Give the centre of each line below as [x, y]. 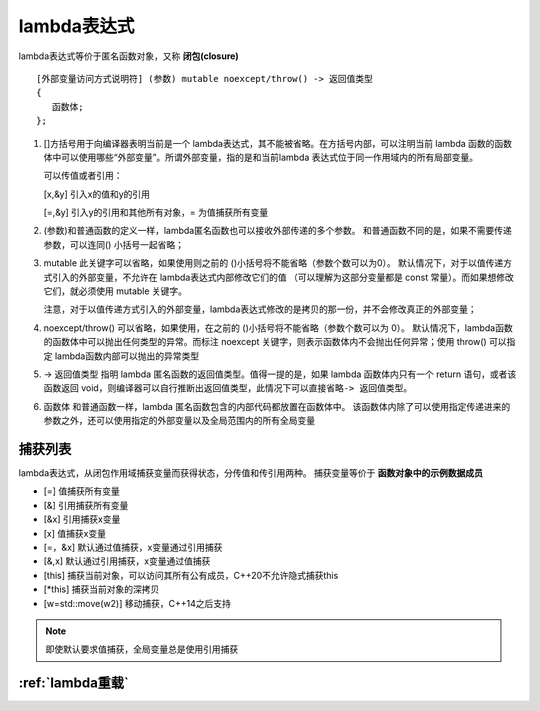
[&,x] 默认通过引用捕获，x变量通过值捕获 [127, 561]
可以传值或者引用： [83, 176]
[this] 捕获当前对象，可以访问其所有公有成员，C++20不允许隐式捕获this [191, 575]
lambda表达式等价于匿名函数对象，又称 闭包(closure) [128, 56]
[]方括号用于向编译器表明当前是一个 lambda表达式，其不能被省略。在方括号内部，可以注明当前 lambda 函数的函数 [278, 143]
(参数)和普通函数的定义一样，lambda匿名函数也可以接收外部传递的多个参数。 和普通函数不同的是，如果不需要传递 [277, 231]
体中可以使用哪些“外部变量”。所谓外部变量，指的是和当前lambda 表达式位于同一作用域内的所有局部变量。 [261, 157]
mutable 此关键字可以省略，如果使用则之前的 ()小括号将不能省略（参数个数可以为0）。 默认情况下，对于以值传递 [273, 263]
